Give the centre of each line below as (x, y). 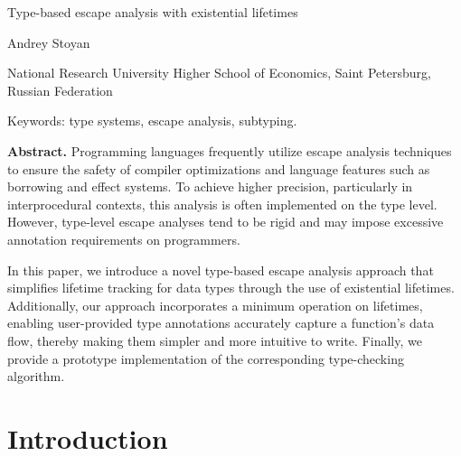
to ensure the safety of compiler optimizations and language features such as (219, 168)
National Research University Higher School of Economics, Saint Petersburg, (219, 73)
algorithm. (36, 376)
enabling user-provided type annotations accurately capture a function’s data (221, 323)
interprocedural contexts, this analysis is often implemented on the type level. (222, 204)
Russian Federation (60, 90)
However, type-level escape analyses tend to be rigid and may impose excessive (226, 222)
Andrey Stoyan (49, 42)
